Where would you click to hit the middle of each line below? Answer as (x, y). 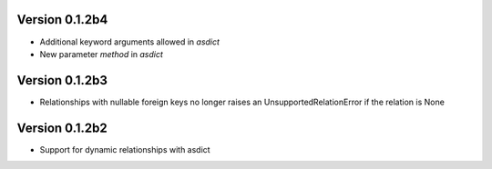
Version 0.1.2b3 (62, 80)
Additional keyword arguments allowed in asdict (130, 42)
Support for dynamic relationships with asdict (125, 149)
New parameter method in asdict (102, 54)
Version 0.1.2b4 (62, 20)
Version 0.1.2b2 (62, 128)
